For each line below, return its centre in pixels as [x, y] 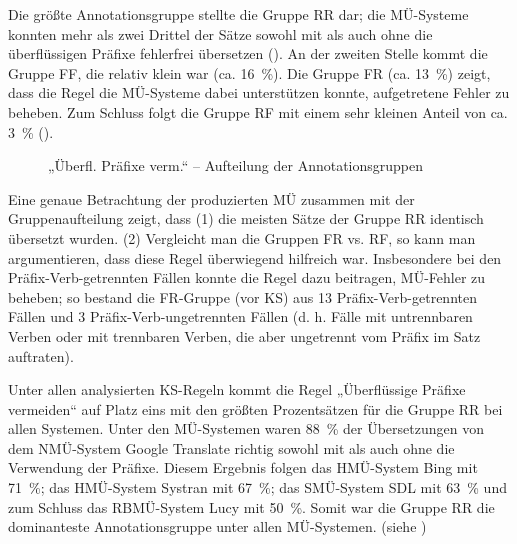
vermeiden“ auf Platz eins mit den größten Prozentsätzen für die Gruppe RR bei [255, 408]
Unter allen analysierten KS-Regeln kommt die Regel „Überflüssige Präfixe [237, 389]
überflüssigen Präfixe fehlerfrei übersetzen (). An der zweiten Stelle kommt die [248, 53]
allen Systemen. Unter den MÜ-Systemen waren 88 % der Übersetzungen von [246, 428]
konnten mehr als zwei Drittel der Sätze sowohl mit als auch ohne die [220, 33]
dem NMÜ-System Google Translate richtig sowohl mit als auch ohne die [231, 447]
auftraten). [41, 355]
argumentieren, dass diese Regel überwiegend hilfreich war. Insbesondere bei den [255, 257]
